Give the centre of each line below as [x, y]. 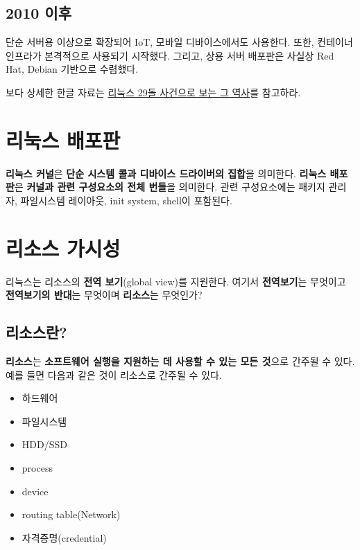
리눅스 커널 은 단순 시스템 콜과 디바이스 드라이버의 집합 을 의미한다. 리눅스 [166, 173]
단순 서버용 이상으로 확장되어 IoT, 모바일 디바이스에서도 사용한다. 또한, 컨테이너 [179, 42]
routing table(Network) [71, 514]
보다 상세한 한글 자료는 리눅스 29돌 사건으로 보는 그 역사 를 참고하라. [153, 92]
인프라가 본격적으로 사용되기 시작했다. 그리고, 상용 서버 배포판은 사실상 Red [170, 55]
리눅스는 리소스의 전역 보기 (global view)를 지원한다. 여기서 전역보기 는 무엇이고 [176, 281]
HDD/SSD [44, 444]
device [35, 491]
